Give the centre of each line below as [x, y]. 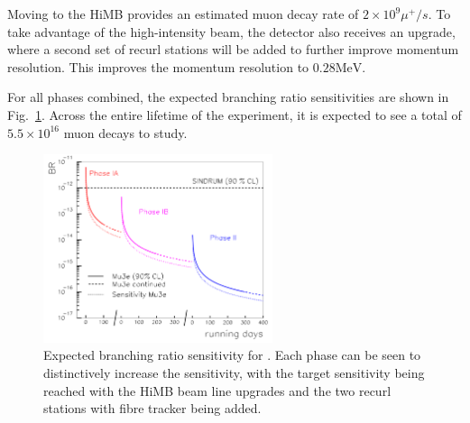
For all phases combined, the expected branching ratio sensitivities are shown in [228, 97]
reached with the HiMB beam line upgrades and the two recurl [217, 390]
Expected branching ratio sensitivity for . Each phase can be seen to [232, 355]
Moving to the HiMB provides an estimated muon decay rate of [183, 14]
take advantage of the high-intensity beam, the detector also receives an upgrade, [231, 31]
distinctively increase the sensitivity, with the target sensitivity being [234, 372]
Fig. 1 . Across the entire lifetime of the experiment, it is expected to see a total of [235, 114]
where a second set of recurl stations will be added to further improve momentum [233, 49]
